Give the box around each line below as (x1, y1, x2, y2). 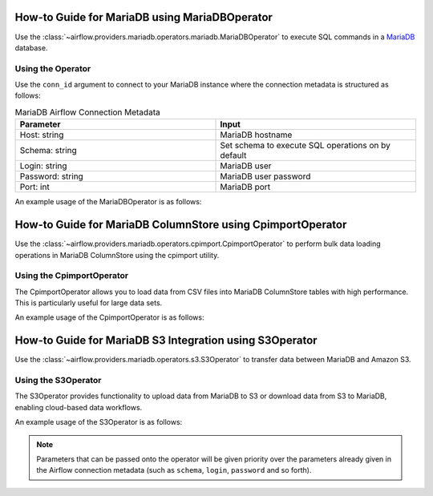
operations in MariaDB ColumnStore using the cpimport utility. (14, 250, 220, 260)
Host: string (19, 129, 64, 140)
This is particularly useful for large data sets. (14, 298, 163, 308)
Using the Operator (14, 63, 91, 74)
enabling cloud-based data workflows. (14, 402, 143, 412)
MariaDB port (220, 181, 271, 192)
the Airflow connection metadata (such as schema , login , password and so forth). (36, 466, 312, 475)
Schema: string (19, 145, 78, 156)
